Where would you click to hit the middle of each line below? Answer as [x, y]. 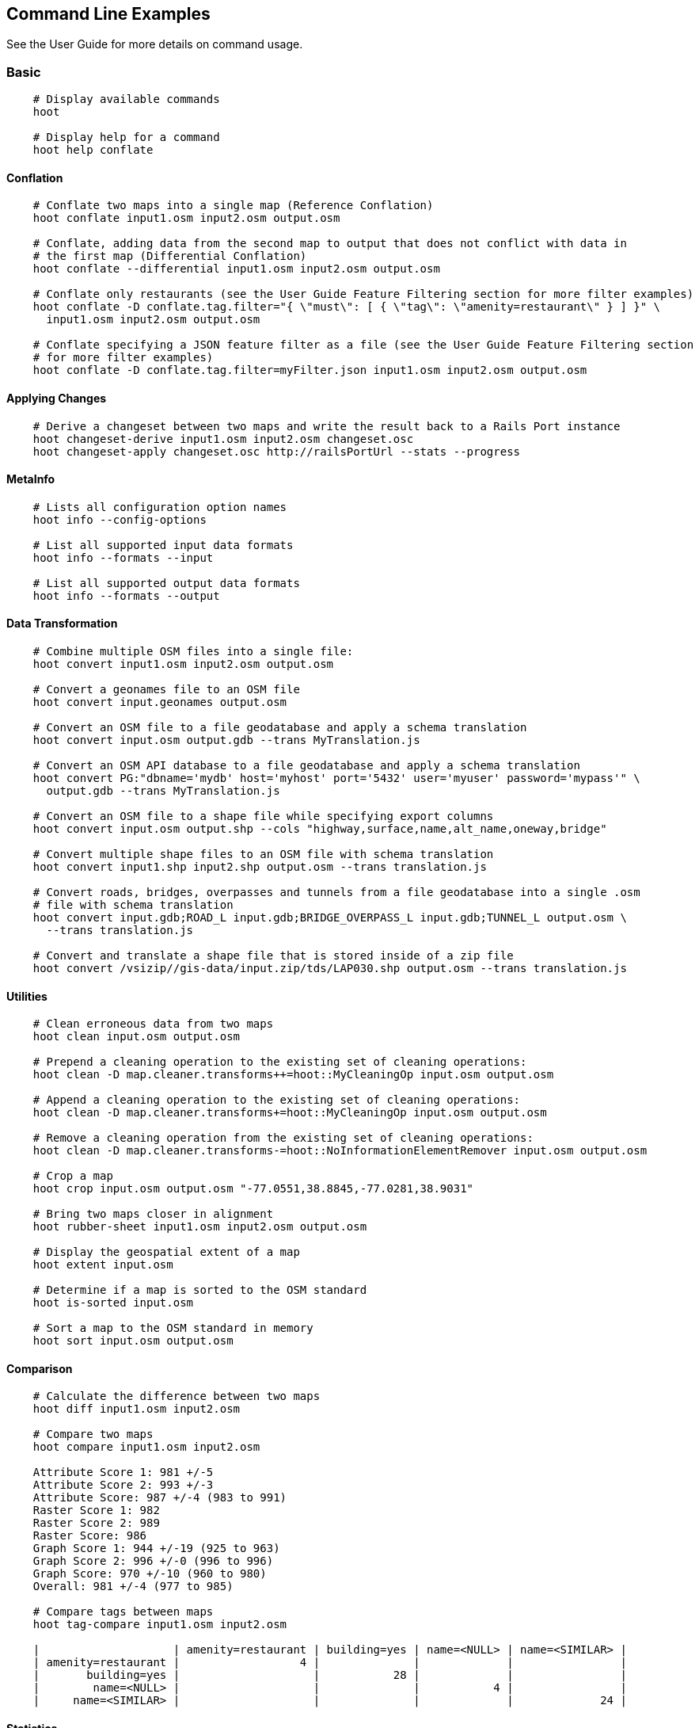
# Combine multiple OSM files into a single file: [193, 652]
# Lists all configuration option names [160, 507]
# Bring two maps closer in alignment [153, 1214]
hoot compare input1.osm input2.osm [146, 1447]
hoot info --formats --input [123, 557]
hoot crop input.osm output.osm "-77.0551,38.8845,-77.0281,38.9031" [253, 1189]
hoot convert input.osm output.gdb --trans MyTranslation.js [226, 740]
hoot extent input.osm [103, 1265]
